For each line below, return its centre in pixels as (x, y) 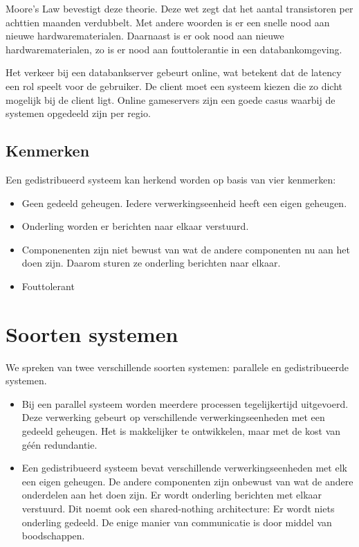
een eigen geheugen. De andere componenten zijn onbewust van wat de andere (187, 481)
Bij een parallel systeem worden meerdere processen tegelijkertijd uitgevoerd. (185, 403)
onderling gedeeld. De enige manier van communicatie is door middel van (177, 522)
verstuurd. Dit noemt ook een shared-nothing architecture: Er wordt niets (178, 508)
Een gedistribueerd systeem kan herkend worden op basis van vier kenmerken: (171, 179)
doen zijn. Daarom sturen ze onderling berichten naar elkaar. (151, 263)
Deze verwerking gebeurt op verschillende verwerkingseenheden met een (173, 417)
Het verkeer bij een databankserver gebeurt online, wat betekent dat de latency (174, 72)
